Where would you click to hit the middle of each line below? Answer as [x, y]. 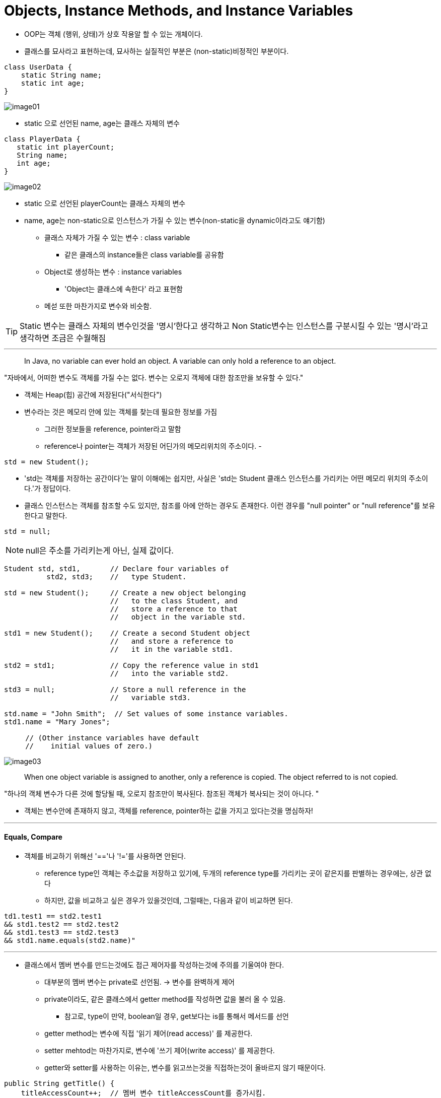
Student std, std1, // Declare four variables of [117, 568]
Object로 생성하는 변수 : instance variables [113, 271]
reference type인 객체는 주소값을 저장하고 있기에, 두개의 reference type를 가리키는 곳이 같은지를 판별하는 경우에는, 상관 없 [238, 873]
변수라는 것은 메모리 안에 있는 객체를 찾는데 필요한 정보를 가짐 [121, 411]
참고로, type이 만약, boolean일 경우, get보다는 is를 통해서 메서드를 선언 [177, 1016]
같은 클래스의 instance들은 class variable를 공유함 [144, 254]
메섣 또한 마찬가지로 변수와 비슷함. [98, 306]
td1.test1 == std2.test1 [53, 916]
